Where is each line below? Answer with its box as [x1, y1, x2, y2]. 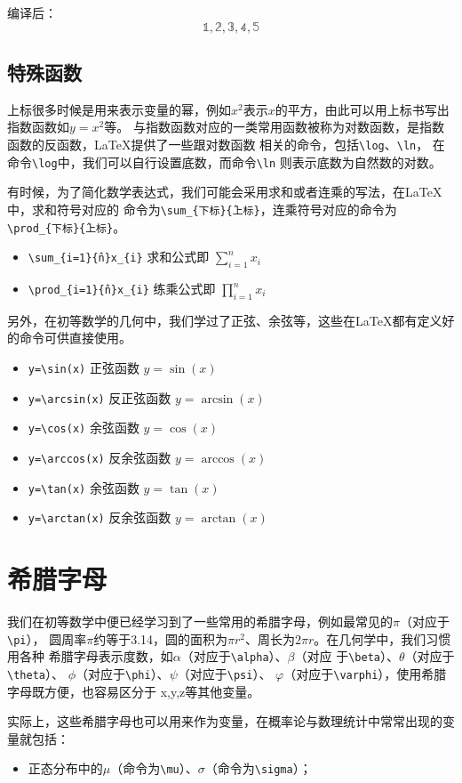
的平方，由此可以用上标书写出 [275, 100, 450, 118]
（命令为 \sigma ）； [204, 759, 312, 778]
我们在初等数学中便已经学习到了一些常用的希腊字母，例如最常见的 [7, 612, 393, 631]
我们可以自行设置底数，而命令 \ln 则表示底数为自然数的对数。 [82, 152, 442, 171]
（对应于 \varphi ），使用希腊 [283, 664, 447, 682]
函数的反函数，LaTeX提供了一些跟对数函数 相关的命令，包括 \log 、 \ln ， [7, 134, 429, 153]
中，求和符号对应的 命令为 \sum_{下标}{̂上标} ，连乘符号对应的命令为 [7, 199, 397, 218]
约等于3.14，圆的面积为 [93, 629, 228, 648]
